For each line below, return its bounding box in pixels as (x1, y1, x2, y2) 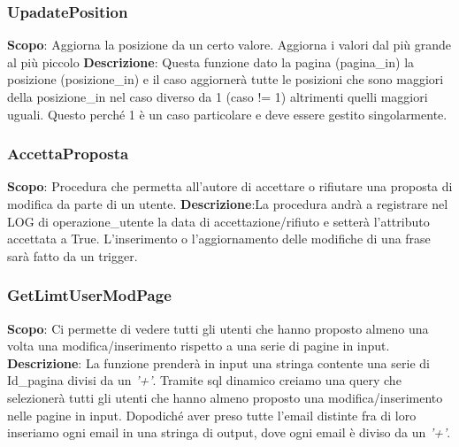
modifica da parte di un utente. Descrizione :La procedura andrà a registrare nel (7, 195, 448, 212)
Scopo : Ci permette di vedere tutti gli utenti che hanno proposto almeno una (7, 319, 429, 337)
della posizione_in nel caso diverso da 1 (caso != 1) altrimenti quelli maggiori (7, 88, 428, 105)
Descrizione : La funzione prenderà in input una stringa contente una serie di (7, 353, 430, 372)
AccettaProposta (7, 143, 129, 165)
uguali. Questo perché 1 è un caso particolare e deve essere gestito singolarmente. (7, 104, 448, 123)
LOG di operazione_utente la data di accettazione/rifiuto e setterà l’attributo (7, 212, 430, 230)
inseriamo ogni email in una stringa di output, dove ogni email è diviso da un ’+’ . (7, 423, 451, 442)
